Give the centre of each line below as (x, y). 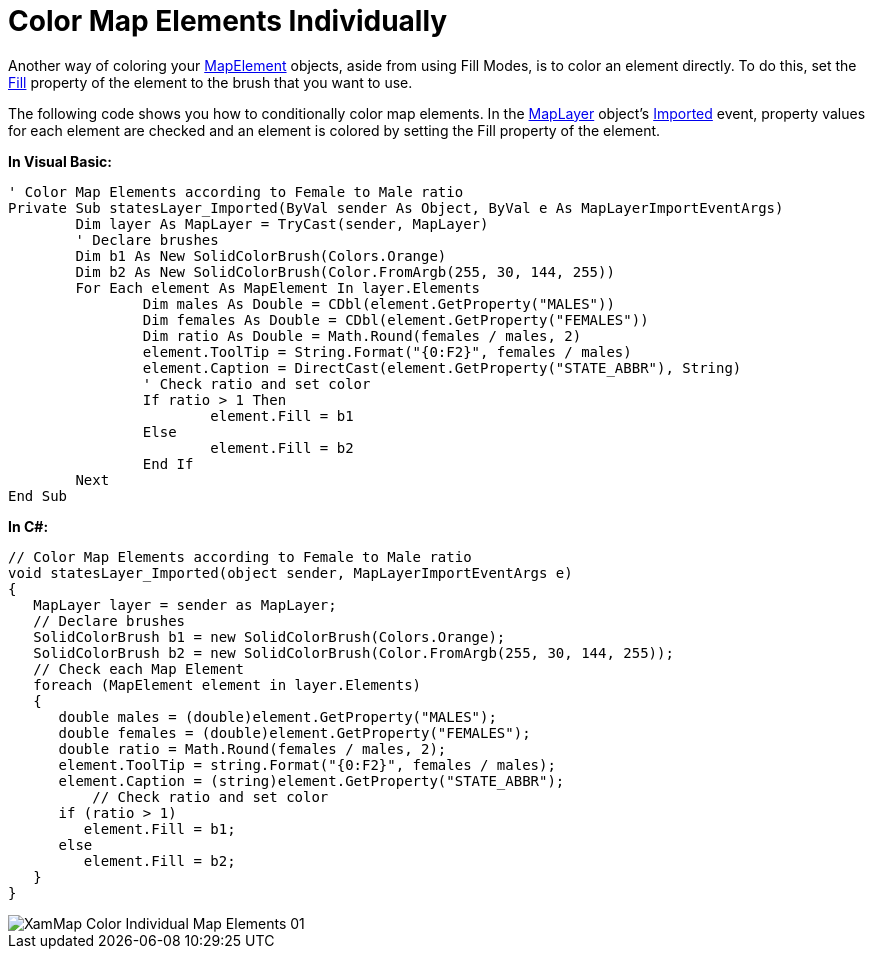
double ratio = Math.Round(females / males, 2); (252, 748)
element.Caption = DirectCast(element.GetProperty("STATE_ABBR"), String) (442, 367)
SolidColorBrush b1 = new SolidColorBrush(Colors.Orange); (269, 636)
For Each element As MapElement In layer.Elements (278, 287)
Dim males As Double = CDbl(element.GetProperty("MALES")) (378, 303)
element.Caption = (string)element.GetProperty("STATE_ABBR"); (311, 780)
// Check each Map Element (139, 668)
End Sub (38, 495)
